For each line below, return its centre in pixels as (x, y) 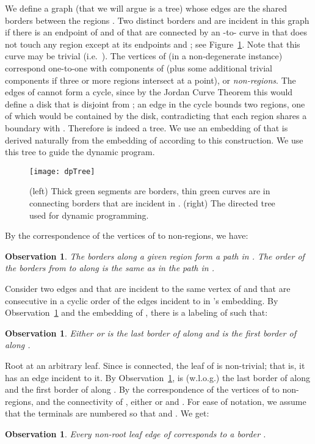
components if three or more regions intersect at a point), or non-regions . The (150, 80)
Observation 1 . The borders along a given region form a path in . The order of (155, 256)
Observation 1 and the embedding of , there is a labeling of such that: (136, 312)
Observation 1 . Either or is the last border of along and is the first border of (150, 333)
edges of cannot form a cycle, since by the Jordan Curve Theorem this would (149, 92)
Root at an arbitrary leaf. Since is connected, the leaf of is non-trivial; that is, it (155, 365)
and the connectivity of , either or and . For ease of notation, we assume (171, 401)
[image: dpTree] (62, 171)
